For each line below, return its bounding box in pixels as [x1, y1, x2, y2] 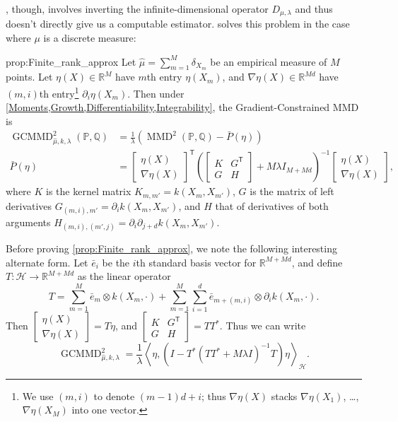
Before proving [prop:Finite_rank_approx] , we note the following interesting [6, 241, 337, 256]
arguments [6, 214, 51, 229]
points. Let [6, 69, 53, 84]
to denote [93, 388, 135, 403]
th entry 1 [39, 84, 79, 100]
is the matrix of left [250, 184, 334, 199]
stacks [271, 388, 298, 403]
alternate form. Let [6, 254, 88, 269]
